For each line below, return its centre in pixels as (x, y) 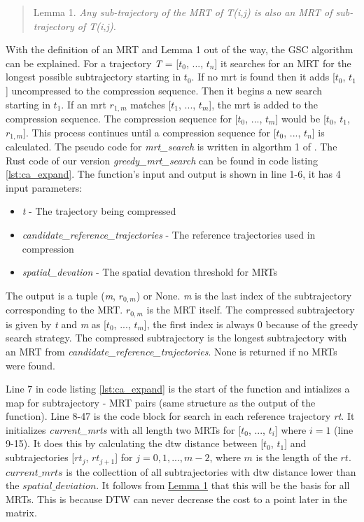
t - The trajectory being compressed (99, 211)
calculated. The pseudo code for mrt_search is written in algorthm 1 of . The (171, 147)
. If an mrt (84, 104)
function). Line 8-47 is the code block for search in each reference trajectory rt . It (180, 416)
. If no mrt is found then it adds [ (263, 77)
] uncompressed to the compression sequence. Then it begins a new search (164, 90)
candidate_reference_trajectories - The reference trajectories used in (169, 235)
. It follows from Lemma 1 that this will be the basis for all (223, 485)
